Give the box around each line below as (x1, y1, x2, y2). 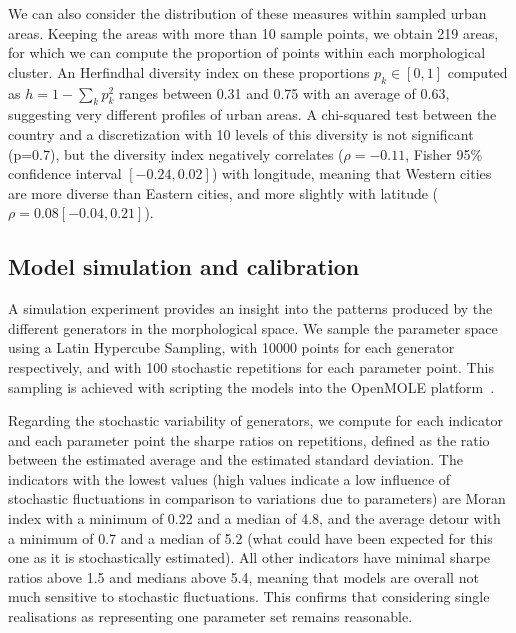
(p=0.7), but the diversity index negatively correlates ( (8, 143, 344, 164)
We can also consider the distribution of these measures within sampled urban (8, 3, 487, 23)
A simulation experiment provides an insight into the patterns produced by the (8, 298, 493, 319)
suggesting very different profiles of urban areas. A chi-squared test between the (8, 104, 497, 125)
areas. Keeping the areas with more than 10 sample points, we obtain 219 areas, (8, 22, 499, 43)
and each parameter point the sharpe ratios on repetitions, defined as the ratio (8, 429, 490, 450)
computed (447, 61, 508, 82)
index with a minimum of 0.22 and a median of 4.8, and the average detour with (8, 508, 501, 529)
